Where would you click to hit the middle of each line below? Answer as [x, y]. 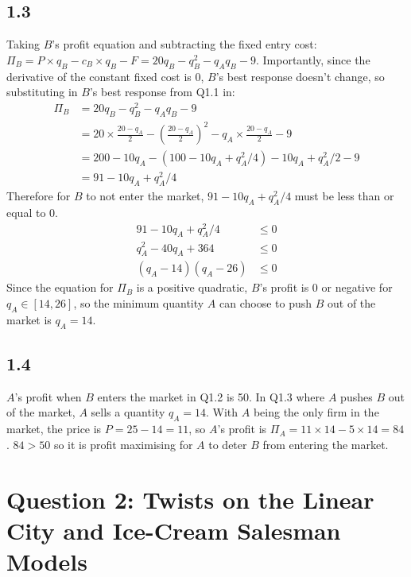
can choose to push [266, 302]
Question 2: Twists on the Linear [190, 499]
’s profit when [48, 396]
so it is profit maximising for [123, 444]
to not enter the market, [145, 196]
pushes [357, 396]
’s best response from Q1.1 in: [162, 92]
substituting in [42, 92]
